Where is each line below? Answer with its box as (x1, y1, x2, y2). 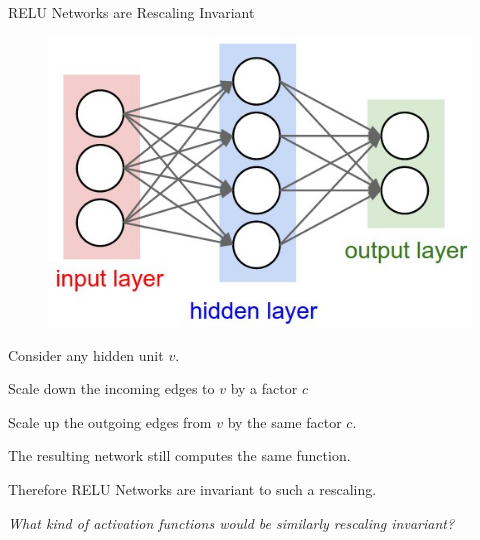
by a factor (230, 378, 298, 399)
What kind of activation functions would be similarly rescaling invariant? (8, 512, 455, 533)
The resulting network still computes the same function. (8, 445, 351, 466)
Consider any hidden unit (8, 344, 164, 365)
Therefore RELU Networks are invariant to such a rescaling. (8, 478, 377, 499)
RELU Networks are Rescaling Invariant (8, 2, 255, 22)
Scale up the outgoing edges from (8, 411, 212, 432)
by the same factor (227, 411, 342, 432)
